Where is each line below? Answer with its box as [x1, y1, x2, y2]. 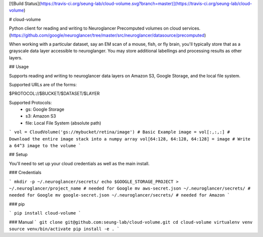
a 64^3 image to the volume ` [9, 143, 81, 149]
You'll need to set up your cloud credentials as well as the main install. [9, 160, 150, 166]
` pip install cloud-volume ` [9, 210, 81, 216]
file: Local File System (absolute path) [25, 120, 101, 126]
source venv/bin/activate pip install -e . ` [9, 226, 120, 232]
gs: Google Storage [25, 106, 64, 112]
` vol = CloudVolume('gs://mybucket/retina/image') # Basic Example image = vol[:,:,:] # [9, 129, 230, 135]
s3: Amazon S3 [25, 113, 56, 119]
